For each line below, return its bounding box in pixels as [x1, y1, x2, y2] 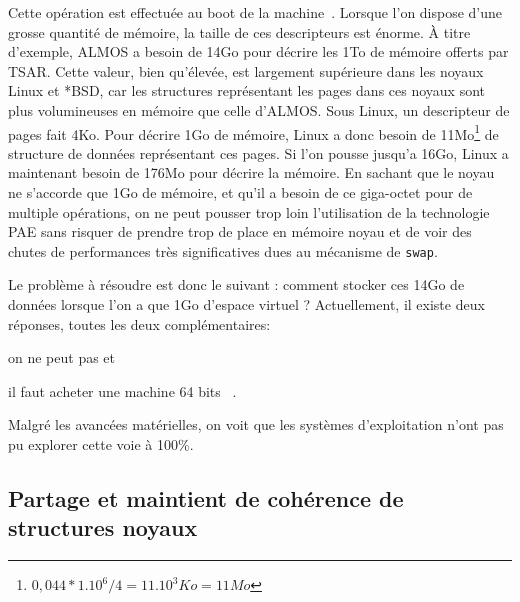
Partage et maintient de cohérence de [8, 482, 404, 513]
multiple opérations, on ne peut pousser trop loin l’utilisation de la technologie [8, 201, 490, 222]
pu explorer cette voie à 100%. [8, 434, 194, 454]
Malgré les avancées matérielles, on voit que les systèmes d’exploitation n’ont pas [8, 414, 504, 435]
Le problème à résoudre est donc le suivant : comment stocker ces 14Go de [8, 274, 465, 295]
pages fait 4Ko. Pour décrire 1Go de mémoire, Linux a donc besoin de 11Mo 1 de [8, 120, 499, 144]
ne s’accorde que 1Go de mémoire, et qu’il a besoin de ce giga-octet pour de [8, 182, 473, 202]
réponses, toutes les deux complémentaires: [8, 313, 271, 334]
